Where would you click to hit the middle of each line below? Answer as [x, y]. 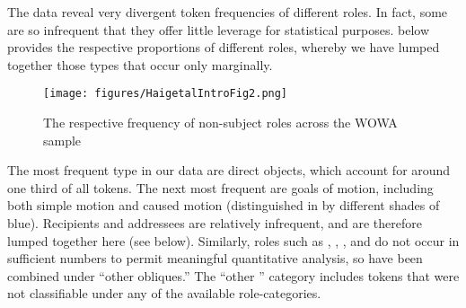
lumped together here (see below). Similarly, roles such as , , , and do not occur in [233, 240]
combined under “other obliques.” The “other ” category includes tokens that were [233, 275]
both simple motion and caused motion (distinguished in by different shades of [224, 205]
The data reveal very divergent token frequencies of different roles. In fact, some [228, 12]
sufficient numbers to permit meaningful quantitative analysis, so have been [215, 258]
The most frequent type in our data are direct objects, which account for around [229, 170]
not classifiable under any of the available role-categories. [164, 293]
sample [62, 140]
